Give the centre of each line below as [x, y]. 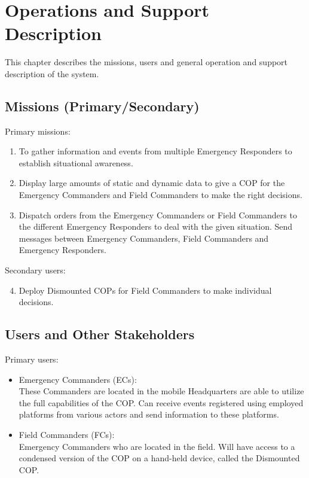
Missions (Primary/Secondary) [102, 106]
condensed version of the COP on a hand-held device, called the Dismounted [159, 458]
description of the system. [52, 73]
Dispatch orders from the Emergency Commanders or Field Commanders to [158, 214]
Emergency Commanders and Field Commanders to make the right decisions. [160, 195]
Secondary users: [35, 270]
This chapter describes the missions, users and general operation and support [146, 62]
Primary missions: [38, 131]
